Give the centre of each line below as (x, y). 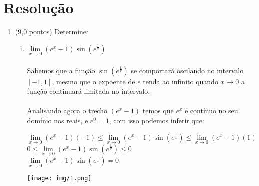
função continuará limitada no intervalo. (89, 91)
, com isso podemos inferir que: (157, 120)
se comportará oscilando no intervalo (187, 70)
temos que (158, 111)
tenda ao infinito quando (181, 81)
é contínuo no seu (211, 111)
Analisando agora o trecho (67, 111)
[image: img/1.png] (59, 179)
